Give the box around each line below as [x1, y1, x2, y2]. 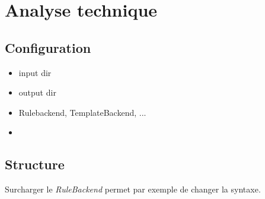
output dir [18, 86, 56, 99]
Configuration [5, 38, 91, 56]
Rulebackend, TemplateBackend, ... [18, 106, 146, 118]
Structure [5, 155, 65, 173]
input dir [18, 66, 52, 78]
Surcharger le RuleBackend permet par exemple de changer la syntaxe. [5, 183, 261, 195]
